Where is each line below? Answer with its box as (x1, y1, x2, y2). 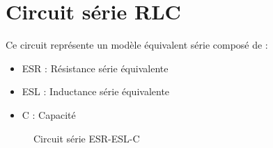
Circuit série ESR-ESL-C (33, 131, 140, 145)
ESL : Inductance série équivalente (22, 84, 170, 99)
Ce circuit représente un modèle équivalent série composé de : (6, 38, 268, 52)
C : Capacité (22, 107, 76, 122)
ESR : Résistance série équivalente (22, 60, 169, 75)
